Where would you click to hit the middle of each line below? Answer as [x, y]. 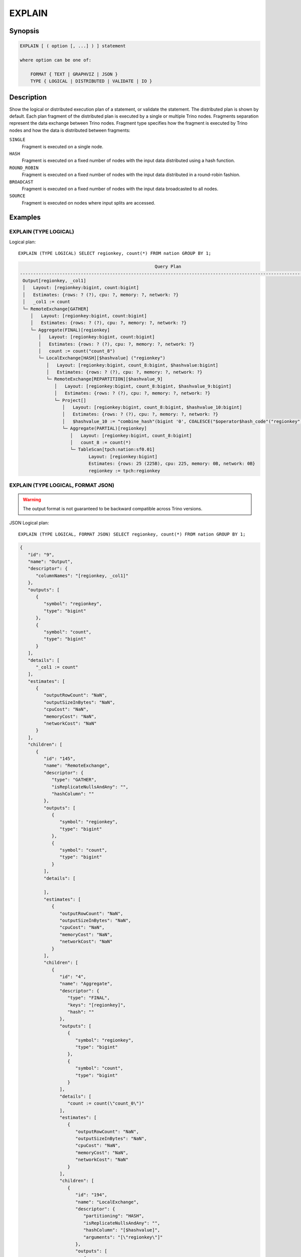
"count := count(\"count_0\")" [106, 1103]
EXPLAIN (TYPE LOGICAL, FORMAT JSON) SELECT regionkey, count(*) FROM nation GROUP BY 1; [132, 534]
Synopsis [24, 31]
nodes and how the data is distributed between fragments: [70, 130]
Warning [32, 500]
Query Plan [168, 267]
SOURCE [17, 196]
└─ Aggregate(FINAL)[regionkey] [70, 330]
